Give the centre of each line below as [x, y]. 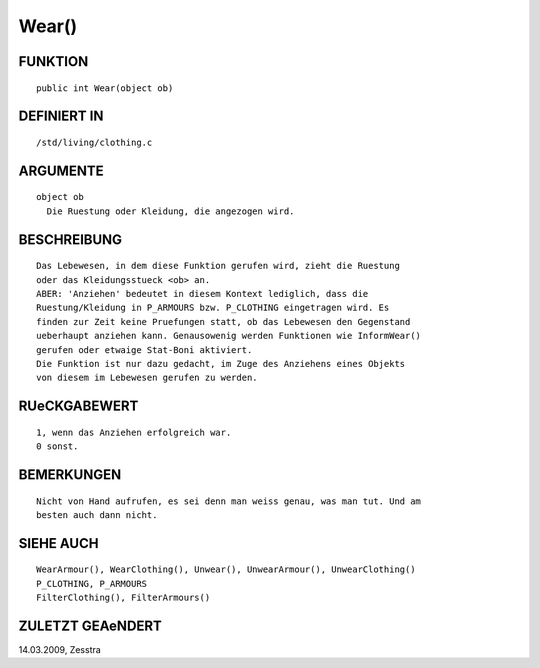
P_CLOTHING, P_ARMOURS [92, 583]
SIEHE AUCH [58, 543]
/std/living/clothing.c [94, 142]
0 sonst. [57, 446]
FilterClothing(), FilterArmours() [123, 598]
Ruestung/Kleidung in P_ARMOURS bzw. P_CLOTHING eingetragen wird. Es [213, 308]
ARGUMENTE [61, 170]
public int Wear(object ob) [105, 88]
